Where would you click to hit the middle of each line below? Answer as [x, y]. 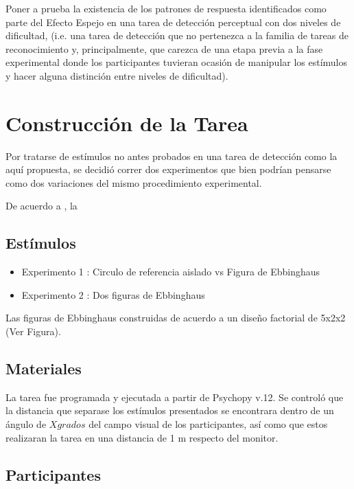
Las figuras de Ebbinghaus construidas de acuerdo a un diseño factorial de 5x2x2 [176, 318]
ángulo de [26, 424]
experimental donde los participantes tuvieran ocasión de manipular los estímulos [177, 62]
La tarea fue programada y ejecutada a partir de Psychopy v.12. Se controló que [175, 397]
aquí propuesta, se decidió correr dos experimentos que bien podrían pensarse [168, 169]
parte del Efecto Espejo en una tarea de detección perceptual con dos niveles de [173, 22]
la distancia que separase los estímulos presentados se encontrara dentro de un [170, 410]
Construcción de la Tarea [127, 123]
